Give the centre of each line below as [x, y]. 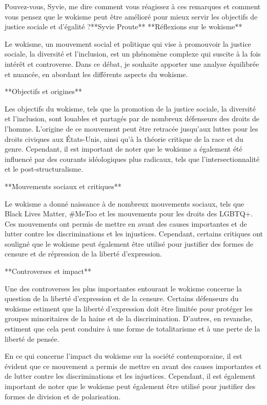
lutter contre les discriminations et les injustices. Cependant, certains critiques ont [134, 234]
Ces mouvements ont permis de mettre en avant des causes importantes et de [126, 223]
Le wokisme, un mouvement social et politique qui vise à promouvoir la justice [128, 43]
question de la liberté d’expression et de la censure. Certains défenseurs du [122, 298]
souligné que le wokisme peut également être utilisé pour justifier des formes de [129, 243]
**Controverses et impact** [48, 271]
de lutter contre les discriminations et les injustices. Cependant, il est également [130, 376]
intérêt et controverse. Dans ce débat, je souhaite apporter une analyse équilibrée [132, 63]
